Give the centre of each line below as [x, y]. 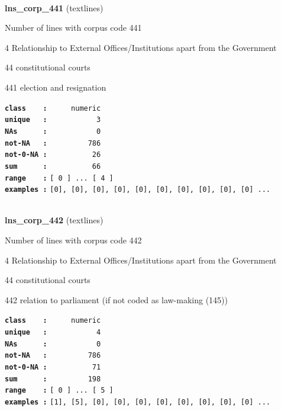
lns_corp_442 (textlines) [54, 220]
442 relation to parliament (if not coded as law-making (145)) [116, 299]
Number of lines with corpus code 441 [73, 28]
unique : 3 [53, 120]
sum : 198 [53, 379]
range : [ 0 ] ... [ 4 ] [59, 178]
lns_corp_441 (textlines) [54, 7]
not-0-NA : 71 [53, 367]
